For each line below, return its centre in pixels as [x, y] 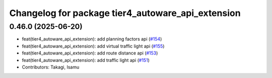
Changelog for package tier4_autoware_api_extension [125, 13]
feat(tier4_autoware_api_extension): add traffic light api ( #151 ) [86, 60]
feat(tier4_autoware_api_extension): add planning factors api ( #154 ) [92, 39]
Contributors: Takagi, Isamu [51, 67]
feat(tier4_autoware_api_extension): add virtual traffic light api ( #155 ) [93, 46]
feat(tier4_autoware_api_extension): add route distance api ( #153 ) [90, 53]
